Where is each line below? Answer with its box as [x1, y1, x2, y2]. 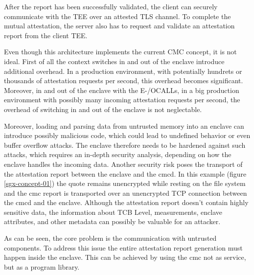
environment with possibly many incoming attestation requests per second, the [4, 94, 240, 105]
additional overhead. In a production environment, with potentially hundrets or [4, 66, 242, 76]
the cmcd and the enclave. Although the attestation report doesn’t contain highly [4, 197, 249, 207]
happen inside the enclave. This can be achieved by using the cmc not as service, [4, 252, 246, 262]
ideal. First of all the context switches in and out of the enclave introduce [4, 56, 225, 66]
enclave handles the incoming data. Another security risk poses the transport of [4, 159, 243, 169]
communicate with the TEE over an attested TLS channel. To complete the [4, 11, 231, 21]
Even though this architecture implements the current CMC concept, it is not [4, 46, 237, 57]
